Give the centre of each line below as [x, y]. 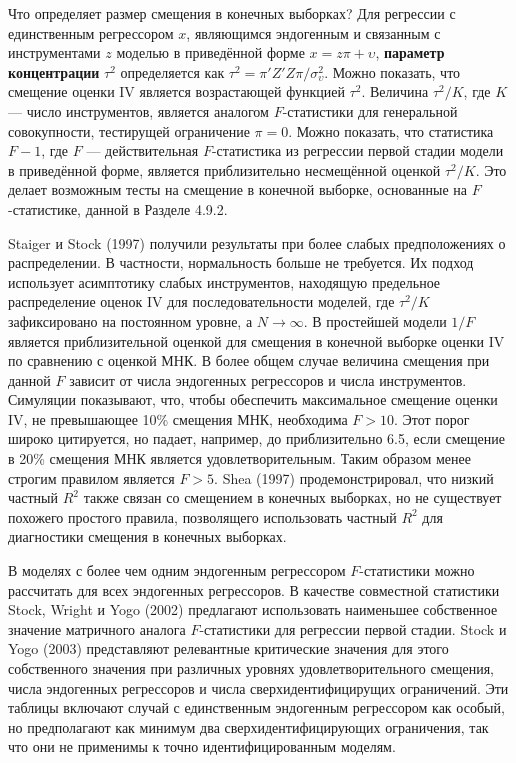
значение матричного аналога [97, 628]
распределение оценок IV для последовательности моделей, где [201, 301]
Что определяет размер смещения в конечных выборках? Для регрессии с [232, 13]
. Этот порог [431, 418]
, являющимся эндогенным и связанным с [313, 32]
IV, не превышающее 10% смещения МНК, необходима [178, 418]
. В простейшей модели [375, 320]
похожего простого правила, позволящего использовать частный [202, 516]
